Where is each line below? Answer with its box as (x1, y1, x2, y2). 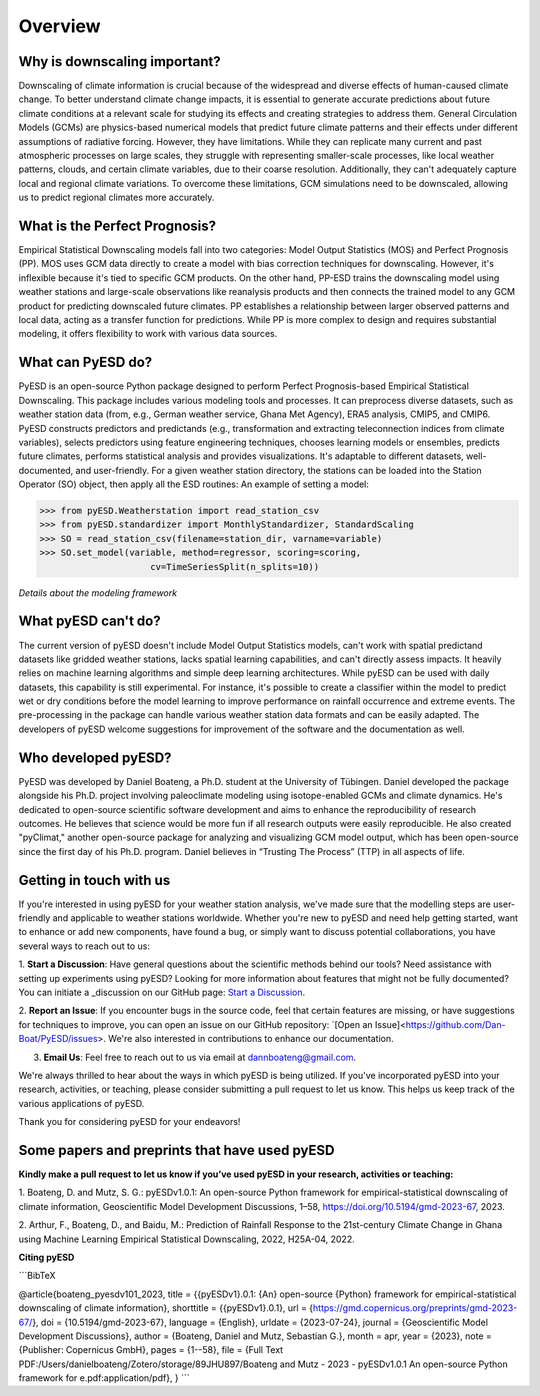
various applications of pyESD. (18, 1097, 145, 1109)
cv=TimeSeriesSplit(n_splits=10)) (150, 561, 320, 572)
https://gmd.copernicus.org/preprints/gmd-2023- (312, 1302, 518, 1314)
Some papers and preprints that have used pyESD (18, 1141, 335, 1159)
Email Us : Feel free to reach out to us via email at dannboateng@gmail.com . (43, 1051, 357, 1063)
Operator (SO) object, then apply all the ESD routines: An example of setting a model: (18, 478, 370, 490)
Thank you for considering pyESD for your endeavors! (18, 1116, 241, 1128)
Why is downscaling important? (18, 53, 221, 70)
